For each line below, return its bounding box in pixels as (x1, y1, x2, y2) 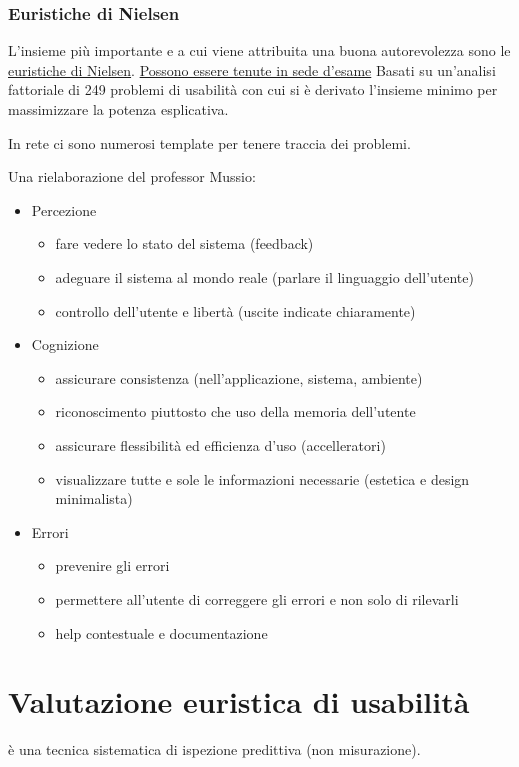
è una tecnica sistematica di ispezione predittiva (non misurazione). (8, 739, 421, 760)
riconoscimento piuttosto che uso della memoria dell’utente (55, 401, 416, 422)
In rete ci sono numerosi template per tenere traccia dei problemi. (8, 132, 411, 153)
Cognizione (31, 334, 99, 355)
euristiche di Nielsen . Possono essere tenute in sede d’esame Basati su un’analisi (8, 59, 496, 80)
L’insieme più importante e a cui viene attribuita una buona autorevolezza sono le (8, 40, 511, 61)
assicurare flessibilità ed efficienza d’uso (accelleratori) (55, 434, 386, 455)
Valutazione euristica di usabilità (8, 681, 470, 722)
